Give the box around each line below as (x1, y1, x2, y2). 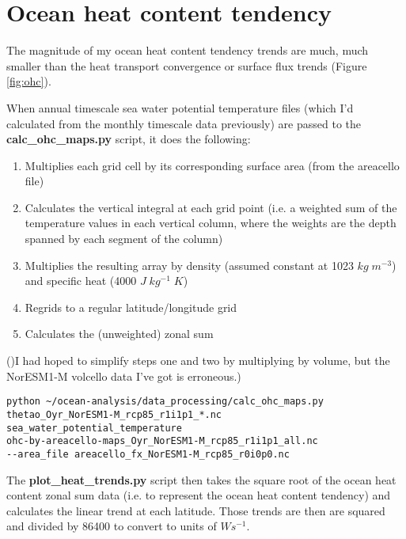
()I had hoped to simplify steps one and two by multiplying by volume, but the (6, 352, 390, 369)
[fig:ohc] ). (6, 73, 51, 89)
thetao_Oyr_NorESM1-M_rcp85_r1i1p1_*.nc (6, 408, 222, 420)
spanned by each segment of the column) (25, 230, 223, 247)
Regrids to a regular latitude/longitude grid (25, 298, 237, 315)
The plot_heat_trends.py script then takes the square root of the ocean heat (6, 471, 397, 488)
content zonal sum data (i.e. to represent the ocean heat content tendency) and (6, 487, 391, 503)
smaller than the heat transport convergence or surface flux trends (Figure (6, 57, 367, 74)
